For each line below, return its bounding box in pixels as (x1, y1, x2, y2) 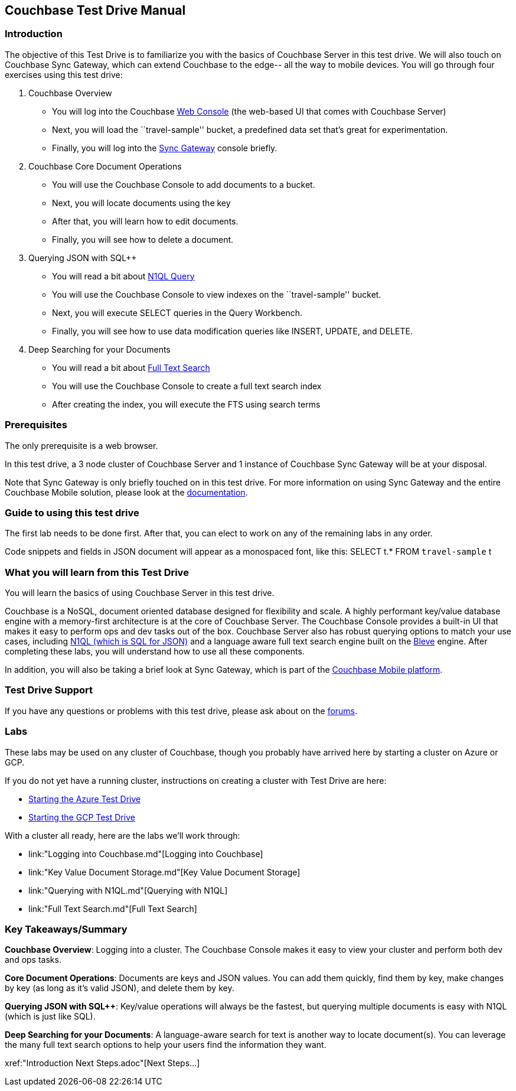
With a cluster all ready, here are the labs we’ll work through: (5, 830, 240, 841)
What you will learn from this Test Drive (5, 566, 189, 578)
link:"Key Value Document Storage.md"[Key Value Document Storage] (28, 867, 301, 877)
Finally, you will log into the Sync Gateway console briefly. (52, 142, 277, 153)
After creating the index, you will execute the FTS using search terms (52, 399, 321, 409)
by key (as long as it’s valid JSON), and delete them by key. (5, 983, 234, 994)
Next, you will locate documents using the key (52, 197, 231, 208)
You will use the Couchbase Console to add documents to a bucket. (52, 179, 315, 190)
